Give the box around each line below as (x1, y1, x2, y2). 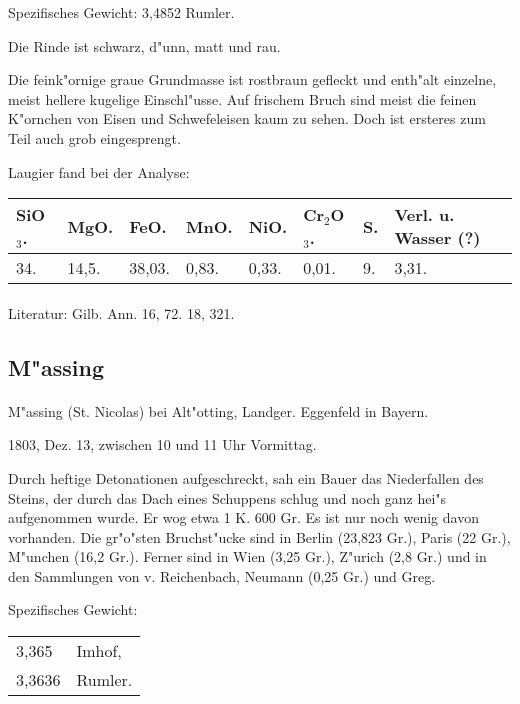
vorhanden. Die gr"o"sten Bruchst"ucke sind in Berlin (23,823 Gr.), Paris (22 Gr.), (8, 526, 511, 547)
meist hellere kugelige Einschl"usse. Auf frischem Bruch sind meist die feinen (8, 88, 477, 109)
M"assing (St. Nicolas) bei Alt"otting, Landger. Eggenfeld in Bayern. (8, 400, 429, 421)
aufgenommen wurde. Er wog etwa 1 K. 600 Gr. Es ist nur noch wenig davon (8, 507, 479, 528)
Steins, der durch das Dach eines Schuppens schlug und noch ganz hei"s (8, 487, 447, 508)
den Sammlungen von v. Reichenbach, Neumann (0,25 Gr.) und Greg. (8, 565, 436, 586)
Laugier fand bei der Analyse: (8, 161, 190, 182)
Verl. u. (394, 203, 455, 227)
